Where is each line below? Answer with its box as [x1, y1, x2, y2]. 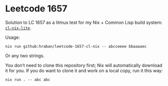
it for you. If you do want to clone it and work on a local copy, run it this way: [5, 68, 163, 74]
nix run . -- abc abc [5, 77, 51, 82]
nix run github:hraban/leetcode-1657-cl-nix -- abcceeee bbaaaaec [5, 44, 147, 49]
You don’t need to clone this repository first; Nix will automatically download [5, 62, 162, 68]
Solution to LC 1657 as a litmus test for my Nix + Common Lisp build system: [5, 19, 162, 25]
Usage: [5, 34, 20, 40]
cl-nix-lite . [5, 24, 32, 30]
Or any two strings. [5, 53, 45, 59]
